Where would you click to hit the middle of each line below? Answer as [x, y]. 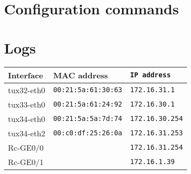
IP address [151, 75]
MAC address [81, 75]
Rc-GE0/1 [26, 162]
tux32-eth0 [27, 90]
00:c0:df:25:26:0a [88, 133]
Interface [26, 75]
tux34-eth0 [27, 118]
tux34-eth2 [27, 133]
